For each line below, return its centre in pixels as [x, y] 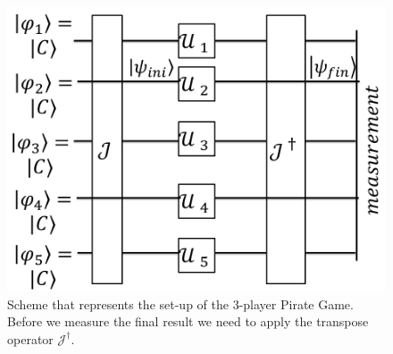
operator [30, 338]
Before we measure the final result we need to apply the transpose [188, 321]
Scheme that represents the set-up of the [118, 303]
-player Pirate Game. [296, 303]
